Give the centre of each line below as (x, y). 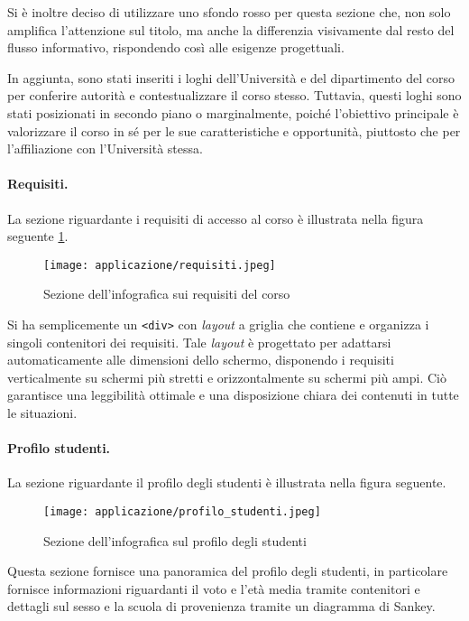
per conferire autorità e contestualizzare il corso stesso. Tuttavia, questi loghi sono (234, 95)
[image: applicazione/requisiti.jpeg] (160, 265)
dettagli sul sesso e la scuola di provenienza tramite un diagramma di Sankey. (221, 606)
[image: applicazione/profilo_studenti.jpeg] (182, 512)
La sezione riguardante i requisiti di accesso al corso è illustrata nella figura (216, 218)
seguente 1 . (38, 236)
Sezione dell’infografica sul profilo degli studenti (175, 540)
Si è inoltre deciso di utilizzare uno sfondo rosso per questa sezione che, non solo (229, 12)
